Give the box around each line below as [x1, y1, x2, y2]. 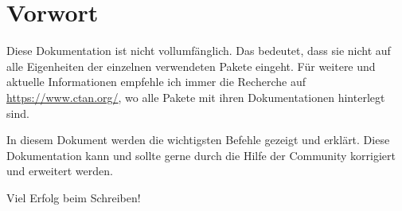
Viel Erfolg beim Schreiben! [6, 189, 141, 205]
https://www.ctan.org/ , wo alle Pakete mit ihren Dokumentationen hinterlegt [6, 88, 385, 105]
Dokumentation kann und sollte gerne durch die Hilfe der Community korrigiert [6, 147, 396, 163]
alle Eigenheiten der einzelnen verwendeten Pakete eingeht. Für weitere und [6, 57, 376, 74]
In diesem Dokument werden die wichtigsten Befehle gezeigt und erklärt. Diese [6, 131, 390, 148]
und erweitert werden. [6, 162, 113, 179]
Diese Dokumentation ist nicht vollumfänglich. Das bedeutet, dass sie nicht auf [6, 42, 391, 59]
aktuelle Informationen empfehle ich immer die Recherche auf [6, 73, 306, 90]
